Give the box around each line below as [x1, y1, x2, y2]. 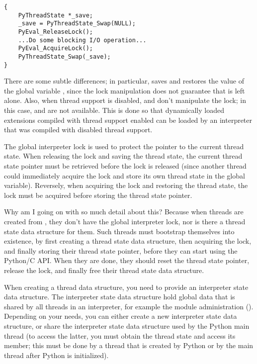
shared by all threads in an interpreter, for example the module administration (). [4, 301, 254, 311]
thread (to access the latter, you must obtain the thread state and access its [4, 330, 236, 341]
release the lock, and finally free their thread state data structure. [4, 265, 204, 275]
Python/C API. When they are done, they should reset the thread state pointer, [4, 255, 250, 266]
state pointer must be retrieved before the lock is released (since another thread [4, 161, 247, 171]
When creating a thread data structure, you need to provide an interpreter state [4, 281, 249, 292]
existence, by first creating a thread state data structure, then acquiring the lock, [4, 236, 252, 246]
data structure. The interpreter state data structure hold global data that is [4, 291, 235, 302]
